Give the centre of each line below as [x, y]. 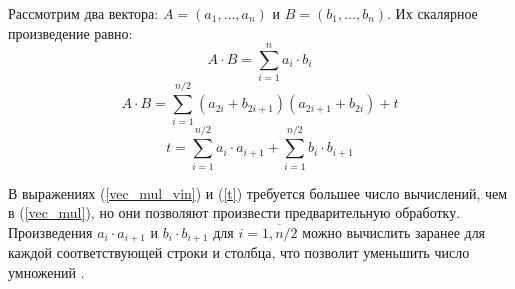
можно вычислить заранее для [394, 231]
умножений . [46, 271]
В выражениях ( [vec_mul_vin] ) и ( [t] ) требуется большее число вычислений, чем [258, 192]
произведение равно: [70, 32]
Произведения [50, 231]
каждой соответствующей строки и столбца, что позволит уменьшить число [239, 252]
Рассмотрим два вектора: [83, 13]
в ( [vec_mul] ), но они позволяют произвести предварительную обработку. [234, 212]
